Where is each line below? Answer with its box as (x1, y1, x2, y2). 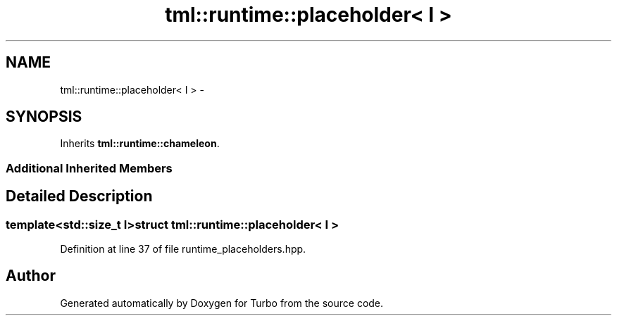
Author (6, 267, 56, 285)
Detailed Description (6, 187, 153, 206)
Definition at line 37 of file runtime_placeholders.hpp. (60, 243, 306, 256)
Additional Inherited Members (6, 160, 173, 175)
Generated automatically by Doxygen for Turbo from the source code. (60, 296, 384, 309)
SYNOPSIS (6, 108, 82, 126)
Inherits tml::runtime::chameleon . (60, 137, 220, 150)
